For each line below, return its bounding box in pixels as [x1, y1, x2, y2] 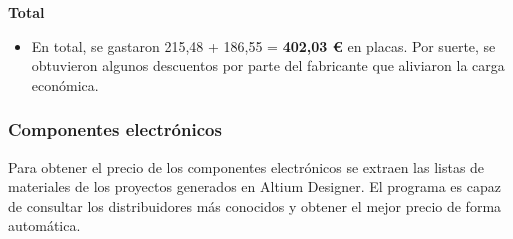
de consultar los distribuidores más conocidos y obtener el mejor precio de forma [8, 195, 502, 216]
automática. [8, 215, 81, 236]
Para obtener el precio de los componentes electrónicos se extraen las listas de [8, 156, 485, 177]
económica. [31, 74, 99, 95]
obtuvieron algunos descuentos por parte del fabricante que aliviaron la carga [31, 55, 505, 76]
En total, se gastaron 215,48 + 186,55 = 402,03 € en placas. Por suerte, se [31, 35, 496, 56]
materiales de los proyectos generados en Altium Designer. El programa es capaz [8, 176, 501, 197]
